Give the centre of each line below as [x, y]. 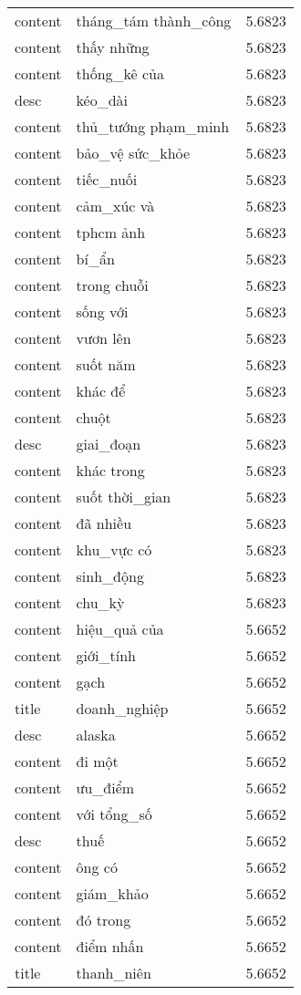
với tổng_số [114, 814]
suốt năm [106, 364]
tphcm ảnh [111, 232]
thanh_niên [114, 973]
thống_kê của [120, 73]
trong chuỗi [112, 285]
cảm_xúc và [115, 206]
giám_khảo [112, 893]
